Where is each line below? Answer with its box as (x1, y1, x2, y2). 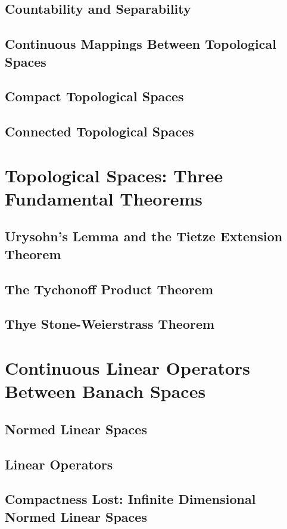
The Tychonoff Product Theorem (5, 279, 214, 298)
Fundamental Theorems (5, 186, 203, 210)
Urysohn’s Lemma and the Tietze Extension (5, 227, 283, 245)
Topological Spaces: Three (5, 163, 223, 187)
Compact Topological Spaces (5, 87, 184, 105)
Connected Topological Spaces (5, 122, 194, 141)
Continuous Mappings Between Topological (5, 35, 276, 53)
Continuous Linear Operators (5, 356, 250, 379)
